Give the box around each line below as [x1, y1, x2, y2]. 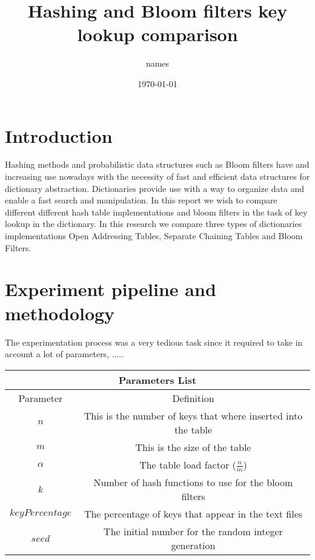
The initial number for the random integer [104, 524, 283, 539]
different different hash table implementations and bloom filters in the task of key [5, 205, 308, 218]
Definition [172, 390, 214, 405]
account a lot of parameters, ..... [5, 348, 124, 360]
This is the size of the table [135, 440, 251, 454]
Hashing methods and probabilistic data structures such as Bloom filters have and [5, 158, 310, 171]
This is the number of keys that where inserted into [84, 408, 303, 423]
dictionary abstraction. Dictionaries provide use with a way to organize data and [5, 182, 305, 194]
